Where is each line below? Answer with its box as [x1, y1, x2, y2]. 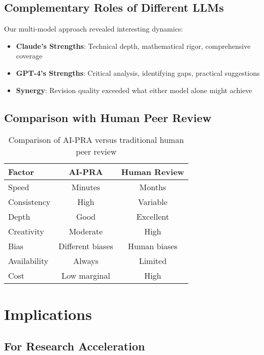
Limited [139, 255, 167, 267]
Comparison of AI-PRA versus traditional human [8, 134, 184, 146]
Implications [4, 303, 92, 324]
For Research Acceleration [4, 338, 145, 354]
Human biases [128, 240, 178, 252]
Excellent [136, 211, 169, 223]
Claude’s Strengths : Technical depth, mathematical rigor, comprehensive [16, 40, 251, 51]
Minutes [72, 181, 101, 193]
